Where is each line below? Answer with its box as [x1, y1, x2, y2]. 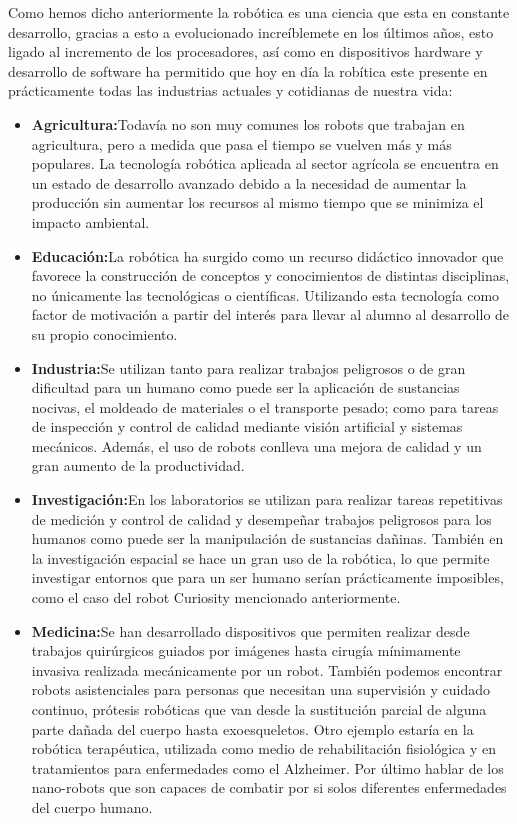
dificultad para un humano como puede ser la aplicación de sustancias [31, 377, 460, 398]
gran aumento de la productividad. [31, 455, 245, 476]
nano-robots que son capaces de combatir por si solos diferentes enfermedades [31, 777, 507, 798]
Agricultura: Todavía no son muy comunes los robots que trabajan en [31, 113, 465, 134]
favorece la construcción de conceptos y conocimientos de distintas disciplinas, [31, 265, 510, 286]
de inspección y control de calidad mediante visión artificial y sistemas [31, 416, 463, 437]
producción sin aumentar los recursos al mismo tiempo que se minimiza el [31, 192, 484, 213]
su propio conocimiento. [31, 323, 178, 344]
